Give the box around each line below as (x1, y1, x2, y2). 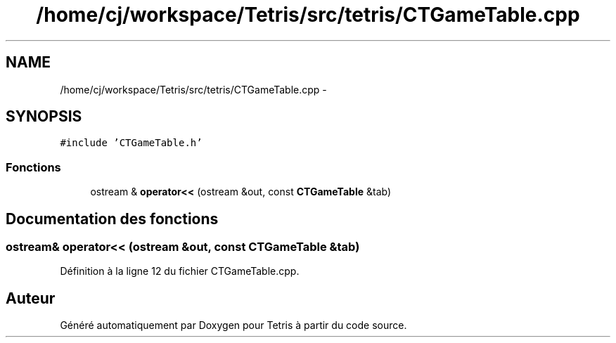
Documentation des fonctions (6, 209, 219, 228)
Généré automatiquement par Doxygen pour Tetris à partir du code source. (60, 319, 407, 332)
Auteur (6, 289, 56, 307)
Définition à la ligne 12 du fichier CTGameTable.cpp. (60, 265, 300, 278)
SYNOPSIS (6, 108, 82, 126)
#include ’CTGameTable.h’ (60, 137, 203, 149)
